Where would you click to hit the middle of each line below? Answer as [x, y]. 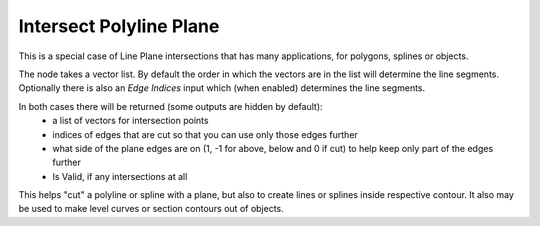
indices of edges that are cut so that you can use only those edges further [205, 134]
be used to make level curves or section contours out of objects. [151, 209]
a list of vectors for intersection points [130, 121]
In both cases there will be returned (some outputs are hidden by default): [171, 106]
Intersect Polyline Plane [119, 26]
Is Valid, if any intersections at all [120, 176]
